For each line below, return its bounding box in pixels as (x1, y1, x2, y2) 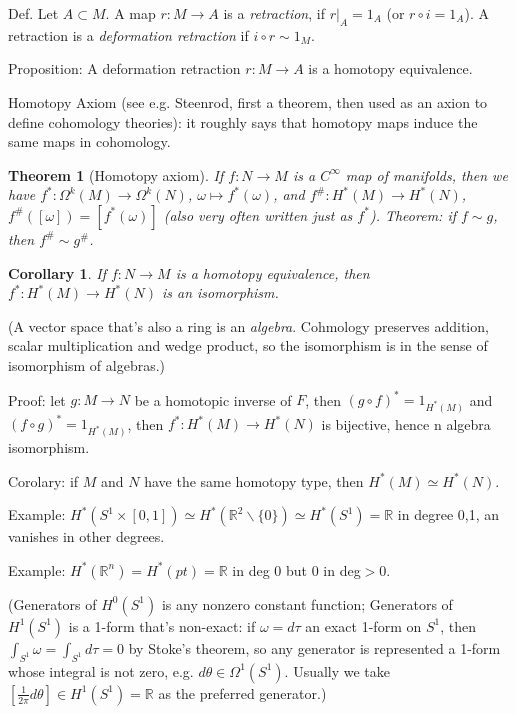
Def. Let (8, 3, 59, 23)
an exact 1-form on (305, 615, 422, 636)
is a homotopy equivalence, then (175, 262, 370, 283)
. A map (105, 3, 156, 23)
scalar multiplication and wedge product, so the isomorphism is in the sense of (8, 335, 488, 356)
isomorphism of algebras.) (8, 354, 166, 375)
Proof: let (8, 389, 66, 410)
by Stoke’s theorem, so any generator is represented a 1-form (128, 637, 501, 658)
